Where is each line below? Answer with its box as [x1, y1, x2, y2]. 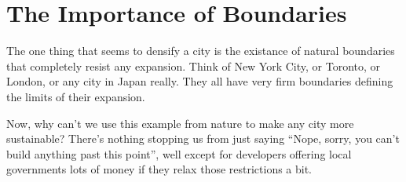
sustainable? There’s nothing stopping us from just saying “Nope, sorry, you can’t [6, 130, 400, 147]
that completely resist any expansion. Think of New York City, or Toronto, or [6, 57, 381, 74]
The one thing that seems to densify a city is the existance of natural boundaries [6, 42, 395, 59]
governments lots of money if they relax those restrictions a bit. [6, 161, 313, 177]
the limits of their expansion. [6, 88, 145, 104]
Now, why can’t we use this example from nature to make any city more [6, 115, 354, 131]
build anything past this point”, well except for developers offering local [6, 145, 352, 162]
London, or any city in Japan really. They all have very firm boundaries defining [6, 73, 393, 89]
